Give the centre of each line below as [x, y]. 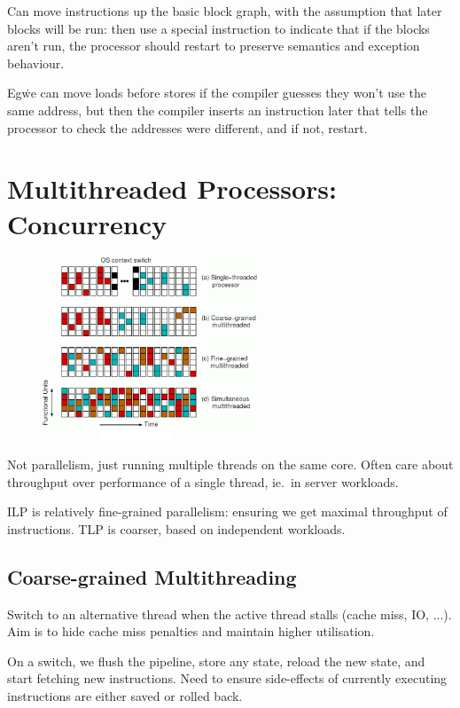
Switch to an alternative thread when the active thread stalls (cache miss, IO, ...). [230, 614]
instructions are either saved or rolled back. [125, 695]
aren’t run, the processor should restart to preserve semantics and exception [214, 46]
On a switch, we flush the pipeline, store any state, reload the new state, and [216, 661]
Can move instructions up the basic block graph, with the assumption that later [225, 11]
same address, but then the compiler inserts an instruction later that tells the [218, 110]
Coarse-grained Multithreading [152, 576]
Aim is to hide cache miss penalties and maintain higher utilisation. [191, 631]
